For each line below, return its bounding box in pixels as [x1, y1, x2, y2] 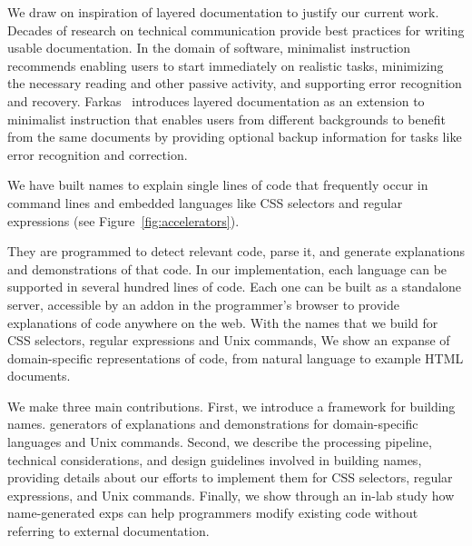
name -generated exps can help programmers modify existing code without [7, 503, 418, 522]
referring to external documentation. [7, 521, 210, 541]
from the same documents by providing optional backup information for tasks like [7, 127, 462, 146]
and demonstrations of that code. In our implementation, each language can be [7, 259, 447, 278]
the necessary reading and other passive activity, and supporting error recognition [7, 74, 462, 93]
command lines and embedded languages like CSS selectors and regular [7, 193, 403, 212]
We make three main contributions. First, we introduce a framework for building [7, 396, 456, 415]
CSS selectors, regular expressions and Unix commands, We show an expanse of [7, 331, 450, 350]
